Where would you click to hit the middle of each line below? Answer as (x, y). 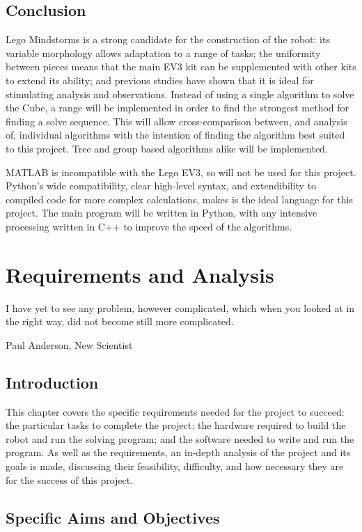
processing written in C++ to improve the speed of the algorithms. (149, 226)
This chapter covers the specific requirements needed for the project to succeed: (175, 411)
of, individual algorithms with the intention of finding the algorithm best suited (175, 135)
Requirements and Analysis (140, 274)
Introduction (52, 382)
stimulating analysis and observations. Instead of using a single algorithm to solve (180, 94)
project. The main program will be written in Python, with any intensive (162, 213)
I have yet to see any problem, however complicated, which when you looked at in (180, 307)
